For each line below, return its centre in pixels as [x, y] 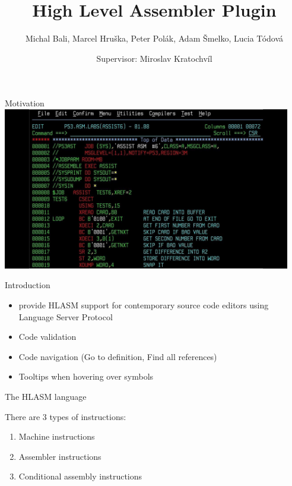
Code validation [47, 337]
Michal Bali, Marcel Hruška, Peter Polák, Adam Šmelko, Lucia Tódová [154, 38]
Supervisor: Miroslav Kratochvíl [154, 58]
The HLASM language [46, 396]
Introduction [28, 285]
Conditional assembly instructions [80, 476]
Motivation [25, 103]
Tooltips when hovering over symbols [86, 376]
